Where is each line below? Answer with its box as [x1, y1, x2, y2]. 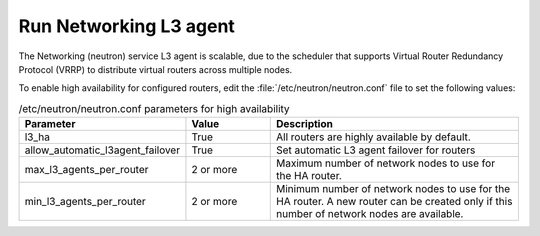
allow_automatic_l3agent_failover [24, 143, 180, 157]
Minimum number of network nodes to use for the [276, 182, 511, 196]
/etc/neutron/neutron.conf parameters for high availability [18, 101, 290, 115]
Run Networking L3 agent [18, 15, 235, 37]
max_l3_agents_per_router [24, 163, 149, 177]
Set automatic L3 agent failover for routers [276, 143, 476, 157]
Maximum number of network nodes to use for [276, 156, 495, 170]
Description [276, 117, 334, 131]
